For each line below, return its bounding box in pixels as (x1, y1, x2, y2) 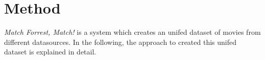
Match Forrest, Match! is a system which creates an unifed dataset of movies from (4, 27, 261, 37)
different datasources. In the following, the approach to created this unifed (4, 36, 237, 47)
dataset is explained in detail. (4, 46, 97, 57)
